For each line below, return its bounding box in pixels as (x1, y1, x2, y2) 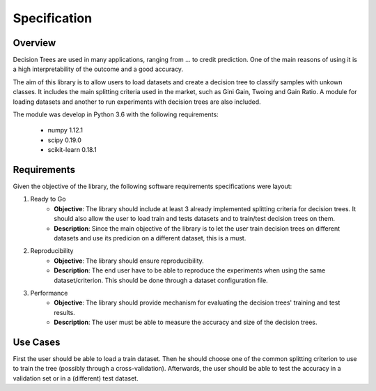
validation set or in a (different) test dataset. (13, 374, 139, 383)
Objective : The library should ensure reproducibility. (54, 256, 205, 265)
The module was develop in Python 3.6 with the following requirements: (13, 110, 219, 118)
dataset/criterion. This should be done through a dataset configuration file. (54, 276, 268, 284)
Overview (13, 37, 56, 49)
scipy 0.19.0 (47, 136, 81, 144)
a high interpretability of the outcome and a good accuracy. (13, 65, 184, 73)
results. (54, 308, 76, 316)
